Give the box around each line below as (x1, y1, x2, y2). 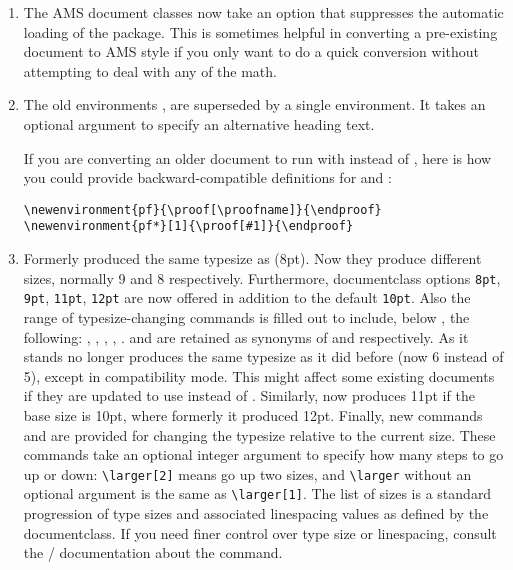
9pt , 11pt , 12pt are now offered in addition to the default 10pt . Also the (23, 287, 471, 308)
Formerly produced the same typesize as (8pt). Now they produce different (23, 248, 482, 269)
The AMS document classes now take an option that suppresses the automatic (23, 2, 504, 22)
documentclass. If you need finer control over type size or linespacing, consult (23, 522, 497, 543)
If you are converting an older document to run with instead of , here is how (23, 147, 492, 168)
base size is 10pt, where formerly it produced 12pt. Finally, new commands (23, 404, 483, 425)
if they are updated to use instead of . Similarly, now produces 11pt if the (23, 385, 475, 406)
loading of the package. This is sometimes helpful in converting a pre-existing (23, 21, 498, 42)
